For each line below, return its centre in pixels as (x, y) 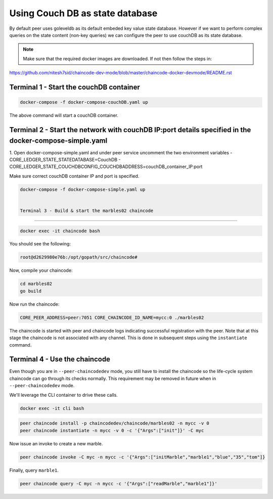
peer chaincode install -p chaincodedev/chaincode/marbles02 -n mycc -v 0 (115, 423)
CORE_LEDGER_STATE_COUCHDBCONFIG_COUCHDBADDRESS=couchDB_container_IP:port (106, 167)
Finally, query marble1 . (34, 470)
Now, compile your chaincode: (41, 270)
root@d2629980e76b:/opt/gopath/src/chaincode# (79, 257)
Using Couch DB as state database (83, 13)
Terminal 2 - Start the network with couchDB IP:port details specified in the (130, 130)
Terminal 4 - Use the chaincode (60, 359)
